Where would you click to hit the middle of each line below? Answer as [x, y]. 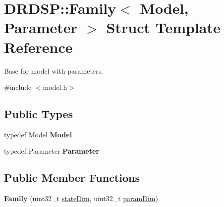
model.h [55, 87]
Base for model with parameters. [54, 70]
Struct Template [163, 27]
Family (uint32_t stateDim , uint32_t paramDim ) [81, 198]
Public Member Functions [72, 178]
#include [18, 87]
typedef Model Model [38, 134]
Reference [38, 47]
